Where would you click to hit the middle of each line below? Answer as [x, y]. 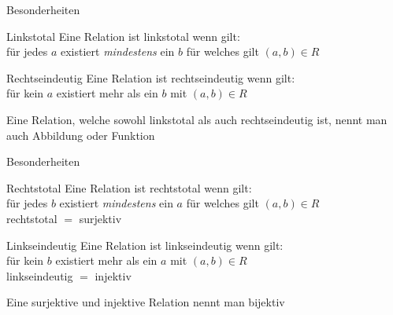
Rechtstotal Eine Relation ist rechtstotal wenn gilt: [129, 187]
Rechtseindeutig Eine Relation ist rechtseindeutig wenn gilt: [151, 77]
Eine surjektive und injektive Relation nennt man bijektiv [146, 302]
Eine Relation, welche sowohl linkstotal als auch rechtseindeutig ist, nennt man [197, 119]
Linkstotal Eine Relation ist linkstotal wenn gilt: [123, 36]
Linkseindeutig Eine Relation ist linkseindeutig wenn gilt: [145, 245]
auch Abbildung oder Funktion [81, 135]
